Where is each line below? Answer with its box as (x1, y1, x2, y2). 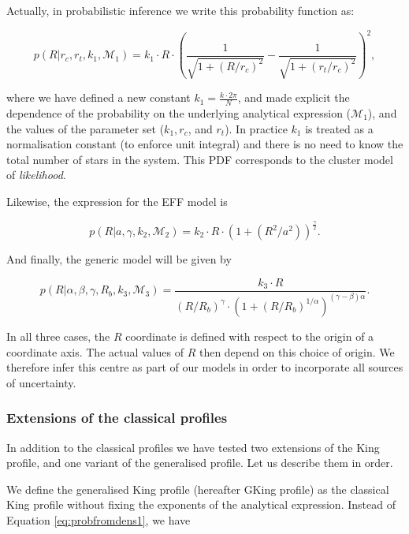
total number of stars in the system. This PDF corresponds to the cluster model (6, 151, 393, 167)
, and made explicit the (237, 89, 350, 106)
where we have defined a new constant (6, 89, 191, 106)
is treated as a (305, 120, 374, 136)
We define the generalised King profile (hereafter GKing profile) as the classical (6, 480, 389, 497)
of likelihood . (6, 166, 66, 183)
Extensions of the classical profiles (6, 408, 228, 428)
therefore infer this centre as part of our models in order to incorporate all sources (6, 359, 403, 375)
